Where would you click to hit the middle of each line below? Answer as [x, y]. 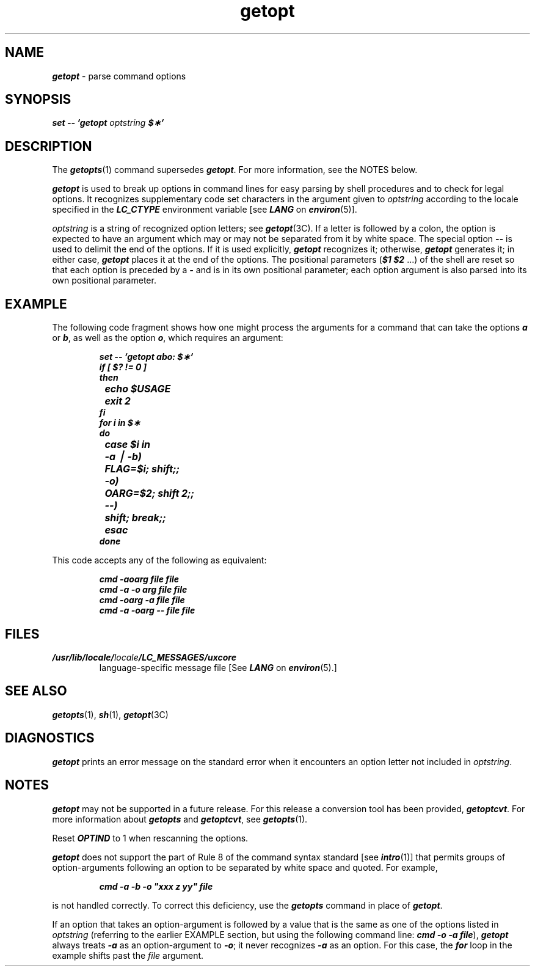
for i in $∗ [120, 423]
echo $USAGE [138, 389]
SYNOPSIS [38, 100]
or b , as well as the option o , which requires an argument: [168, 338]
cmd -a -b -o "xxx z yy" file [156, 886]
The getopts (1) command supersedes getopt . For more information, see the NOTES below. [235, 170]
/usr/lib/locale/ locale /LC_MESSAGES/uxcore [144, 657]
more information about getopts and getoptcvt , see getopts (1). [180, 819]
